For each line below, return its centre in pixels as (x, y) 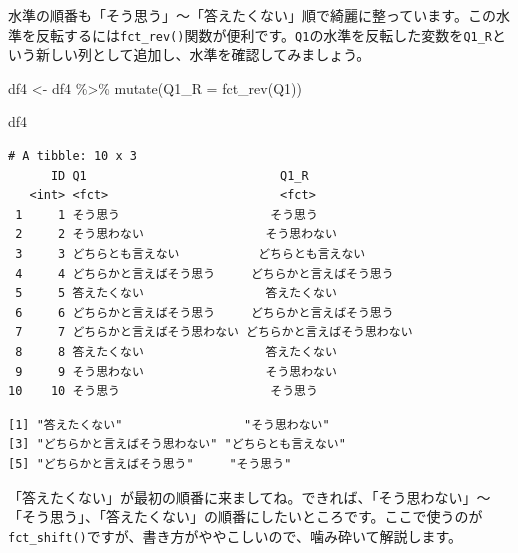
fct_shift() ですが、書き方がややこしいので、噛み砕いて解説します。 (235, 535)
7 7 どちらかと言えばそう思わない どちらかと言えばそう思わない (214, 332)
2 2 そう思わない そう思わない (176, 234)
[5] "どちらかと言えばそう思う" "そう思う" (150, 463)
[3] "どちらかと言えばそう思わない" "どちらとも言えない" (177, 444)
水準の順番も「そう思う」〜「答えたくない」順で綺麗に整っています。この (252, 15)
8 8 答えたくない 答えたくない (176, 351)
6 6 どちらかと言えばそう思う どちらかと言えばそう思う (204, 312)
